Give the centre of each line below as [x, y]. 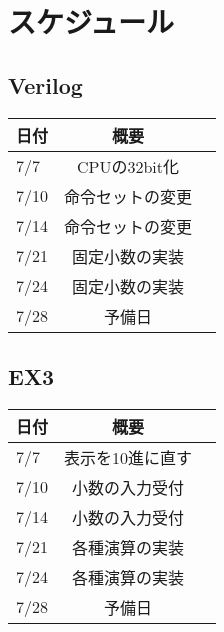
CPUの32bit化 [128, 166]
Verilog [45, 84]
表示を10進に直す [128, 457]
